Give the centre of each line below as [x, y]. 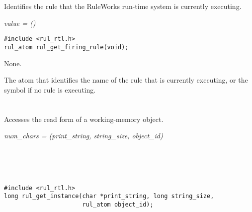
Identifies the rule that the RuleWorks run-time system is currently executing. [123, 6]
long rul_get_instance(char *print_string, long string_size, [109, 196]
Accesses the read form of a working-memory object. [84, 119]
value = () [20, 23]
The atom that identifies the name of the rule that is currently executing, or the [126, 80]
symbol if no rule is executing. [50, 89]
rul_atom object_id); [118, 204]
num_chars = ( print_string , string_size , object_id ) [84, 136]
